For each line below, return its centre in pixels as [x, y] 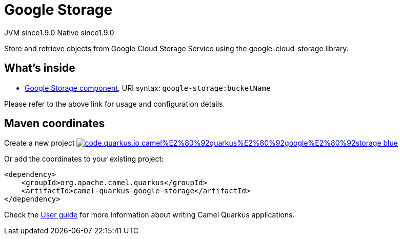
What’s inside [40, 68]
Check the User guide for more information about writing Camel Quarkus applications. [149, 215]
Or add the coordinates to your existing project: [84, 159]
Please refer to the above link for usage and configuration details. [115, 104]
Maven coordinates [55, 124]
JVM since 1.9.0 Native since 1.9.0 [59, 32]
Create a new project [39, 143]
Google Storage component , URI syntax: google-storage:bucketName [148, 88]
